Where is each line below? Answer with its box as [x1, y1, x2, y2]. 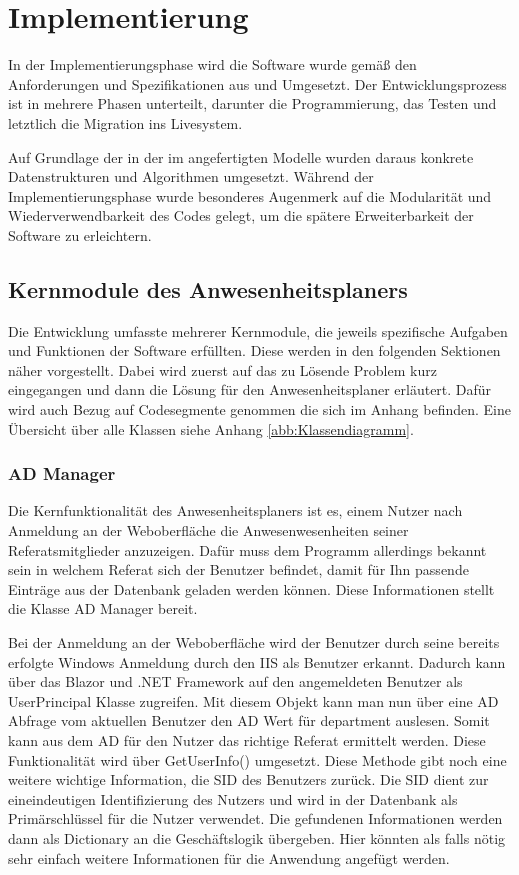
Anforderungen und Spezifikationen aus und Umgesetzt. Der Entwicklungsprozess [8, 73, 507, 94]
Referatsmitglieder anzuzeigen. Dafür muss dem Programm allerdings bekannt [8, 539, 487, 560]
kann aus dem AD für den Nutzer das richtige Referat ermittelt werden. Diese [8, 729, 486, 750]
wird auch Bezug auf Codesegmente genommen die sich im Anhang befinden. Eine [8, 399, 512, 420]
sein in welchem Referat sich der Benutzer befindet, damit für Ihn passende [8, 559, 469, 580]
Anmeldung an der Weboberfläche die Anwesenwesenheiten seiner [8, 520, 409, 541]
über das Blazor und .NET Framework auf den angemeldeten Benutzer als [8, 671, 463, 692]
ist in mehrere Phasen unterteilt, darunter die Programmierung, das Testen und [8, 93, 497, 114]
